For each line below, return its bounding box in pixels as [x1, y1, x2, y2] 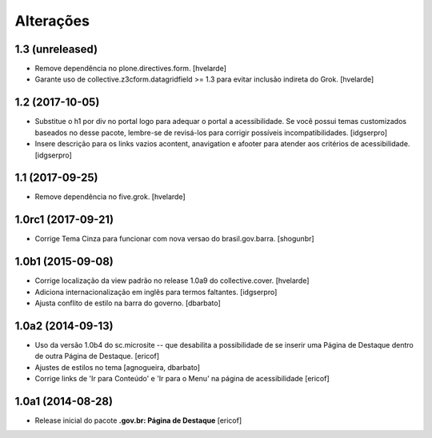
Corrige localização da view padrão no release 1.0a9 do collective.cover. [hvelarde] [34, 276, 310, 285]
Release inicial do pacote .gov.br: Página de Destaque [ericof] [34, 416, 242, 425]
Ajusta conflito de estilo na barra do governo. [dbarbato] [34, 298, 222, 308]
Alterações [14, 12, 90, 30]
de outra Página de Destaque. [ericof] [34, 352, 160, 361]
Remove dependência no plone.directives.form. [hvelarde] [34, 64, 227, 74]
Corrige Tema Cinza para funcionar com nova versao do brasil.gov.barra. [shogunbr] [34, 234, 315, 244]
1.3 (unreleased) [14, 42, 98, 56]
